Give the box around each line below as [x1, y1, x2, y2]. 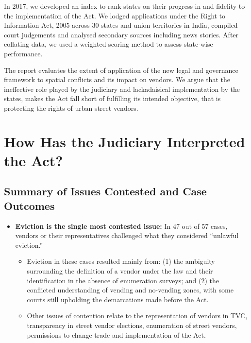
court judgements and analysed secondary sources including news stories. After [4, 29, 239, 39]
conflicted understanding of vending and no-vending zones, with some [27, 285, 234, 295]
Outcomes [4, 198, 55, 213]
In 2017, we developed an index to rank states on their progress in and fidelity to [4, 1, 245, 11]
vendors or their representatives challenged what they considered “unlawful [15, 230, 239, 240]
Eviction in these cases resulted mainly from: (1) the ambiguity [27, 256, 215, 266]
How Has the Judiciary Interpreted [4, 131, 245, 151]
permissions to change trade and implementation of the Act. [27, 329, 206, 340]
